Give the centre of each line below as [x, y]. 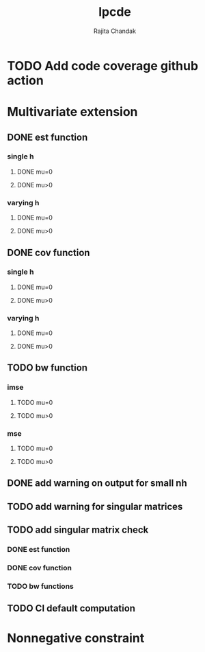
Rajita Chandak [115, 31]
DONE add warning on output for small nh [97, 484]
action [26, 80]
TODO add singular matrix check [78, 530]
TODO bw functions [40, 586]
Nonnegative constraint [76, 638]
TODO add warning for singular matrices [95, 506]
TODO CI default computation [71, 608]
